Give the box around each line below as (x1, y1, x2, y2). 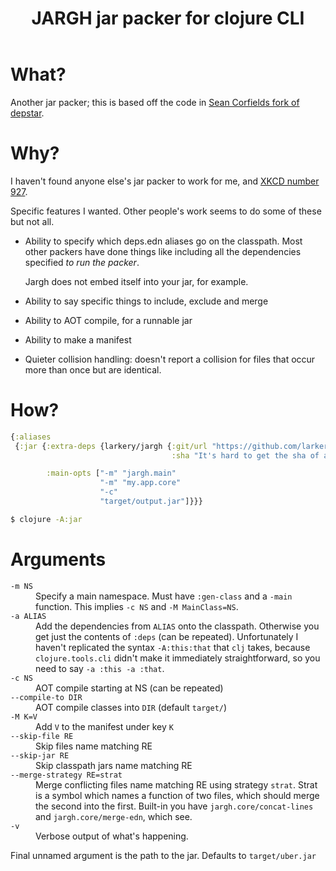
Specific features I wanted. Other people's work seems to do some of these (10, 205, 322, 217)
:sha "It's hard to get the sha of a (171, 450, 329, 461)
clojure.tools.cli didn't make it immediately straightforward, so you (35, 652, 321, 664)
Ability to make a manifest (24, 333, 132, 346)
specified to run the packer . (24, 256, 140, 268)
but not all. (10, 215, 55, 227)
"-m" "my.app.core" (99, 478, 182, 488)
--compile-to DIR (10, 692, 83, 702)
